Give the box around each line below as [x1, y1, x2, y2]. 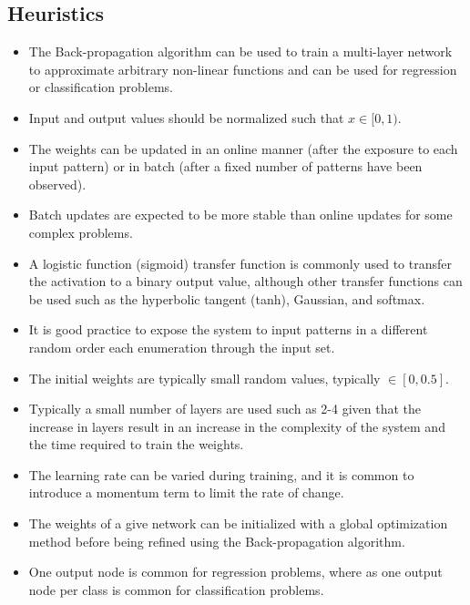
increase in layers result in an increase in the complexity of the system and [28, 416, 445, 436]
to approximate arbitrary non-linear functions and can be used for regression [28, 59, 457, 78]
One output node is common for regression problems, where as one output [28, 562, 443, 581]
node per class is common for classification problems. [28, 579, 324, 599]
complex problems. [28, 222, 133, 241]
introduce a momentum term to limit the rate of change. [28, 483, 344, 502]
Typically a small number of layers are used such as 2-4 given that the [28, 399, 421, 418]
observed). [28, 174, 87, 193]
